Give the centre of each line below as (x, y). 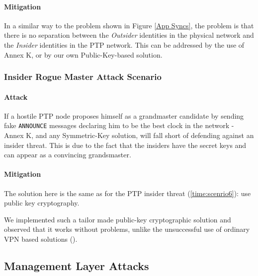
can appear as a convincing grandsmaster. (68, 155)
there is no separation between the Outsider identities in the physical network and (129, 35)
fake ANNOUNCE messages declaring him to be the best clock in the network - (119, 125)
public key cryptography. (42, 203)
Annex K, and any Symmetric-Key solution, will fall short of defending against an (129, 135)
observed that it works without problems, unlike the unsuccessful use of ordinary (127, 229)
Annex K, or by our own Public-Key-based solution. (83, 54)
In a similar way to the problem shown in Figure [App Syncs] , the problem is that (129, 25)
